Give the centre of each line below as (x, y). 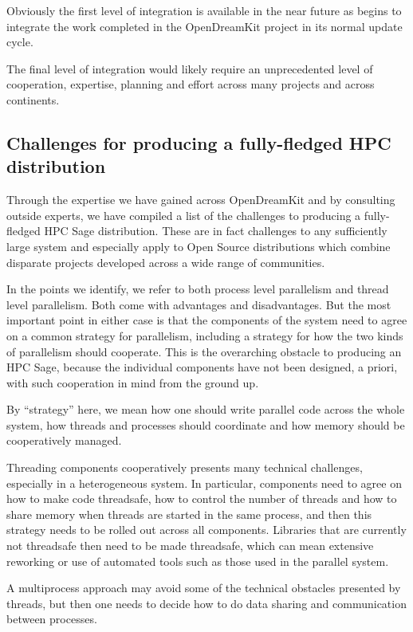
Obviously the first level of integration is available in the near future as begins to (204, 10)
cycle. (20, 42)
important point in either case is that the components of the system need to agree (207, 320)
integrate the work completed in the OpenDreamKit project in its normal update (205, 26)
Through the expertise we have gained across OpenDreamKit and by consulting (201, 200)
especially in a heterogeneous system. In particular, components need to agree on (204, 483)
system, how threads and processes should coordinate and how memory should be (206, 424)
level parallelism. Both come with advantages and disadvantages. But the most (199, 304)
